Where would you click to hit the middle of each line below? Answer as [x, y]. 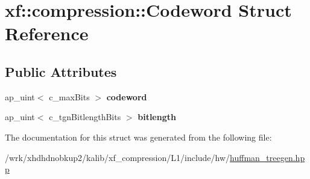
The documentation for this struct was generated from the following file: [138, 137]
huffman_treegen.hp [267, 157]
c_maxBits [69, 96]
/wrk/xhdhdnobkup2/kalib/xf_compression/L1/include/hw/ [118, 157]
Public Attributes [61, 71]
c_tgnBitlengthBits [85, 117]
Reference [47, 33]
